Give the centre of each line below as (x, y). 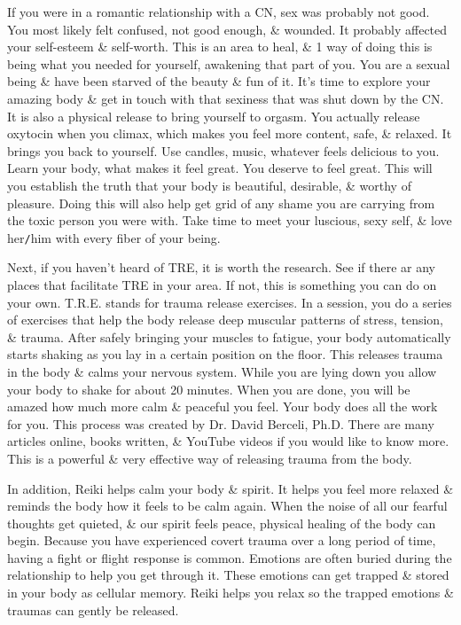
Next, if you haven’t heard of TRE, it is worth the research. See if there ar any (221, 267)
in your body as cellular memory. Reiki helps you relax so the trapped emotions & (230, 593)
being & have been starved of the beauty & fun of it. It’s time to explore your (219, 81)
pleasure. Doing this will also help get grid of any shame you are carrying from (221, 203)
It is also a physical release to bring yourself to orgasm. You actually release (214, 116)
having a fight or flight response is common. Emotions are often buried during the (230, 557)
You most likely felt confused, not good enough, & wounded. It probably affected (227, 29)
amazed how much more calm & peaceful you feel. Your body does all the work (223, 406)
